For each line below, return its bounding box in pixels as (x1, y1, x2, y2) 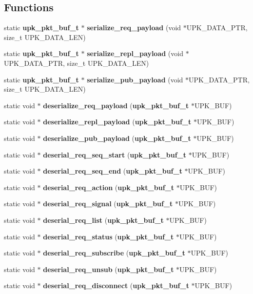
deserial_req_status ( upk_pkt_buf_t (43, 231, 174, 241)
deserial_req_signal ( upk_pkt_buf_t (43, 198, 173, 209)
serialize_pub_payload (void (87, 74, 183, 84)
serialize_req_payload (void (87, 22, 181, 33)
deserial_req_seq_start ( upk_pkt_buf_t (43, 149, 186, 159)
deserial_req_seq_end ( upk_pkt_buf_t (43, 166, 182, 176)
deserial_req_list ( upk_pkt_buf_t (43, 215, 164, 225)
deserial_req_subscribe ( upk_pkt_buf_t (43, 248, 185, 258)
